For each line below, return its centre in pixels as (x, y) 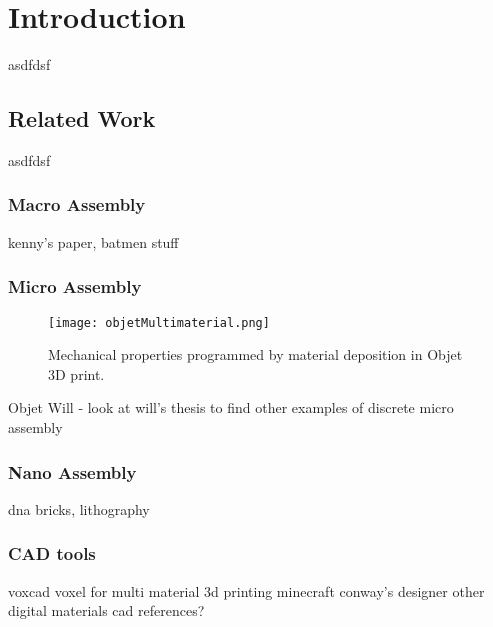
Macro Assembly (77, 204)
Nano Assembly (72, 471)
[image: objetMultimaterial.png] (159, 322)
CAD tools (52, 553)
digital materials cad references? (106, 610)
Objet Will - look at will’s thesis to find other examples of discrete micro (231, 407)
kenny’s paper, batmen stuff (93, 241)
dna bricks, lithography (79, 508)
